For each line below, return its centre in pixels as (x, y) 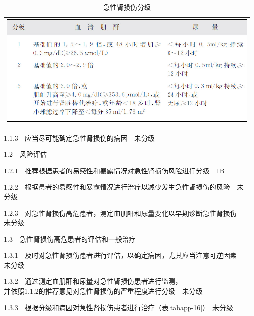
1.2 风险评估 (25, 154)
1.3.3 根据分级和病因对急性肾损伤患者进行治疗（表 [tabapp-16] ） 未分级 (119, 307)
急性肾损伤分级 (127, 7)
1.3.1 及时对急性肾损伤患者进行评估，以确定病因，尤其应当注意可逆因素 (120, 255)
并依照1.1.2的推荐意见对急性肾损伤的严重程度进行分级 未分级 (103, 291)
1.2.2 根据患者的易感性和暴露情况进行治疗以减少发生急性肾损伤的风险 (117, 187)
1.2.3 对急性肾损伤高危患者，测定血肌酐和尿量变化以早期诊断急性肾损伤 (120, 213)
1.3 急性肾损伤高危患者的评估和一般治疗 (70, 239)
